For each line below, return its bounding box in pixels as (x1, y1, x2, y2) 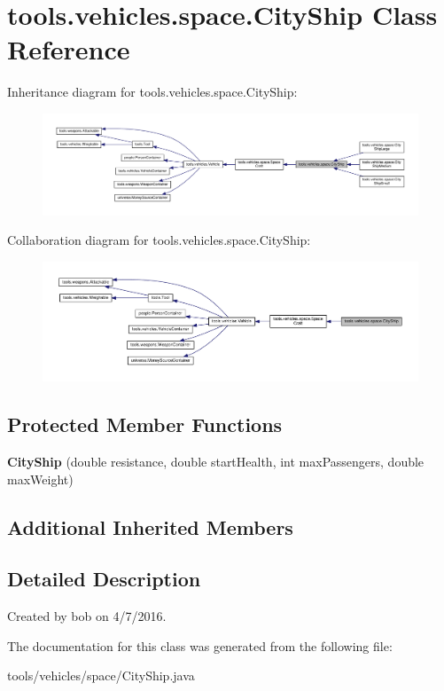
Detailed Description (7, 565, 201, 593)
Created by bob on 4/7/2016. (7, 607, 167, 625)
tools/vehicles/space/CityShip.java (7, 666, 195, 685)
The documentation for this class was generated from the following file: (7, 636, 393, 655)
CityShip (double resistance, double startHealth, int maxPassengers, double (7, 452, 425, 471)
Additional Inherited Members (7, 513, 293, 540)
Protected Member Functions (7, 411, 283, 438)
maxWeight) (7, 469, 74, 488)
